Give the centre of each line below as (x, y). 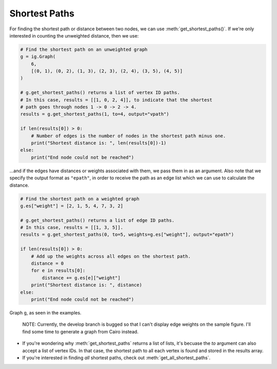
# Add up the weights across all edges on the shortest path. (111, 256)
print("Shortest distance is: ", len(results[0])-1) (99, 143)
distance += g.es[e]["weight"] (81, 278)
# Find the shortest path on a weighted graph (80, 199)
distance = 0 (47, 264)
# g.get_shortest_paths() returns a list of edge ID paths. (97, 220)
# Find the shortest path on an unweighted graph (84, 49)
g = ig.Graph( (38, 57)
